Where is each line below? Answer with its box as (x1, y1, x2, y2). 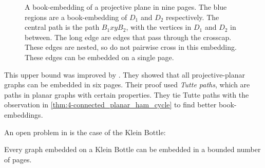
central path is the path (25, 22, 100, 32)
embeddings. (4, 109, 43, 120)
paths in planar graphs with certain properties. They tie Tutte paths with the (4, 89, 249, 100)
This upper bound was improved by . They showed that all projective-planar (4, 69, 245, 80)
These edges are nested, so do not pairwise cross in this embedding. (25, 42, 237, 52)
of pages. (4, 154, 32, 164)
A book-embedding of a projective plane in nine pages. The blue (25, 2, 227, 12)
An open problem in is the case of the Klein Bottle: (4, 126, 166, 137)
